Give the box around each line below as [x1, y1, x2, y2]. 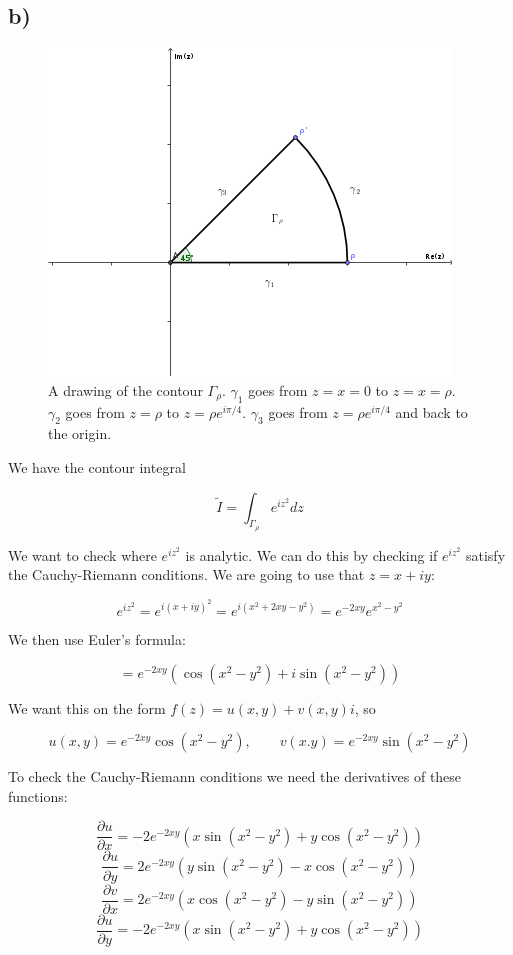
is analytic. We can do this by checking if [185, 544, 438, 565]
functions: [8, 785, 68, 806]
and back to [395, 401, 468, 422]
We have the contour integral [8, 456, 186, 477]
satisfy [465, 544, 506, 565]
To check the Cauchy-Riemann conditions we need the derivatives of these [8, 766, 462, 787]
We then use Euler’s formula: [8, 629, 186, 650]
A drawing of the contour [48, 379, 203, 400]
